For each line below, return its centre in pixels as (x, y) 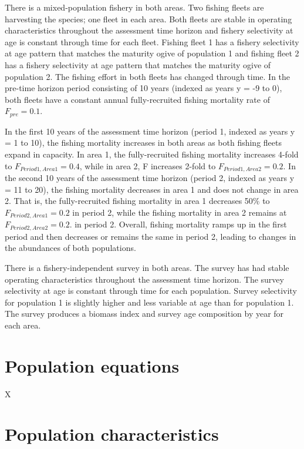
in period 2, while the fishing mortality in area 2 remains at (180, 212)
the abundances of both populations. (70, 248)
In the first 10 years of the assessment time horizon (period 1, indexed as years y (150, 131)
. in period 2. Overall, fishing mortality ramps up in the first (178, 224)
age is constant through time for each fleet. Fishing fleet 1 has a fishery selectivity (152, 41)
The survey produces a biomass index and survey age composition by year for (144, 314)
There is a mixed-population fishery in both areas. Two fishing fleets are (134, 7)
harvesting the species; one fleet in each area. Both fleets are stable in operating (148, 19)
